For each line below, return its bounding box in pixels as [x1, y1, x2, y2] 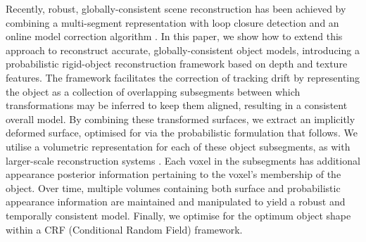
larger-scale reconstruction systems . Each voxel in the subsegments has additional [6, 153, 360, 167]
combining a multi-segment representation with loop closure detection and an [6, 15, 339, 30]
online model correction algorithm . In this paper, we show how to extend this [6, 29, 343, 44]
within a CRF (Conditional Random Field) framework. [6, 222, 243, 236]
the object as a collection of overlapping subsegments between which [6, 84, 301, 98]
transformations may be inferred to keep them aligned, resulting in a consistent [6, 98, 348, 113]
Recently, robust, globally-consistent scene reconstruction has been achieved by [6, 1, 346, 15]
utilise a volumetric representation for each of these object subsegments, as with [6, 139, 351, 153]
